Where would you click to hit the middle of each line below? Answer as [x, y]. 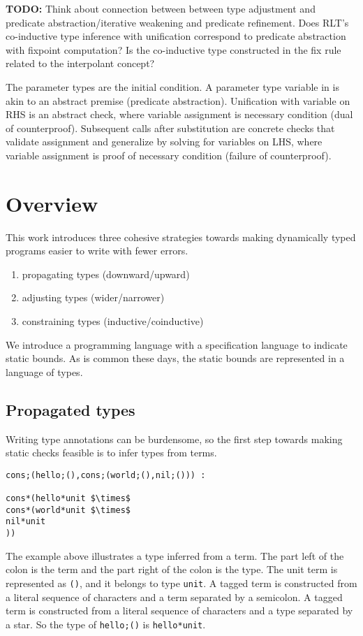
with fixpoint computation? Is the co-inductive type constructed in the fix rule [173, 49]
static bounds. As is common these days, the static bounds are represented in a [175, 358]
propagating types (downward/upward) [106, 274]
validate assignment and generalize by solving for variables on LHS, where [164, 142]
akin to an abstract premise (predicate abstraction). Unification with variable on [178, 100]
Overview [52, 203]
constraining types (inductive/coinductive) [113, 321]
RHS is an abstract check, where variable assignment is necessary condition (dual [179, 114]
